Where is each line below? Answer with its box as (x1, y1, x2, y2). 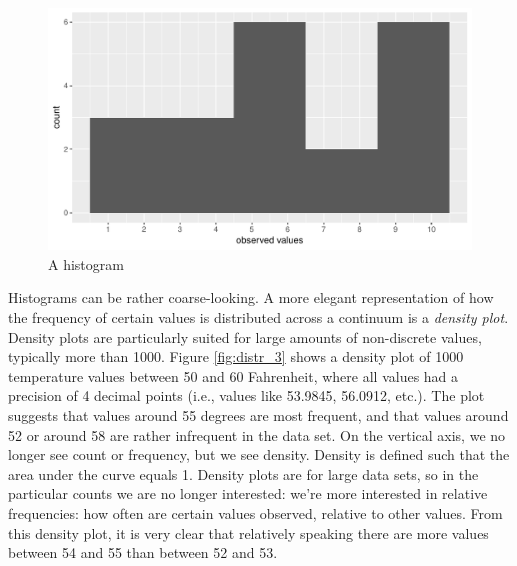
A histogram (48, 253, 124, 274)
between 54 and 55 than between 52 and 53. (8, 542, 278, 563)
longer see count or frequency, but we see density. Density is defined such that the (8, 444, 510, 465)
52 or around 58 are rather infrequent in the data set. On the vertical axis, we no (8, 424, 506, 445)
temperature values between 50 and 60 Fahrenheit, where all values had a (8, 365, 459, 386)
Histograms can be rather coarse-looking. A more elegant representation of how (8, 287, 494, 308)
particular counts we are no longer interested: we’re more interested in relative (8, 483, 488, 504)
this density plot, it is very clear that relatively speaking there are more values (8, 522, 489, 543)
